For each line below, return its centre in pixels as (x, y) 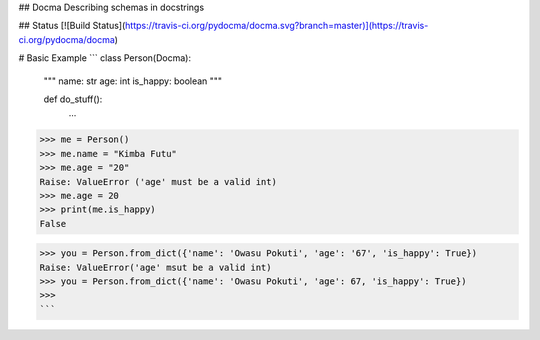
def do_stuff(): (73, 99)
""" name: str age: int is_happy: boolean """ (133, 81)
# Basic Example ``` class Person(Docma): (105, 58)
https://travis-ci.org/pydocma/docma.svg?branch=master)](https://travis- (277, 26)
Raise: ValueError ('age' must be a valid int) (158, 181)
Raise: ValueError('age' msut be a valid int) (155, 267)
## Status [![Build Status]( (72, 26)
